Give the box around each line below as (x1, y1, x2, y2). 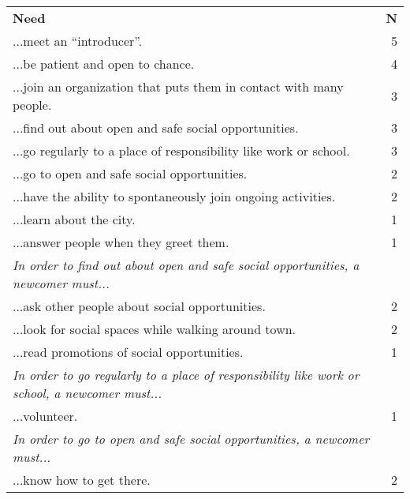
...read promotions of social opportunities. (13, 343, 244, 361)
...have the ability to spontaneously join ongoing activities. (13, 187, 336, 205)
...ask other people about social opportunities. (13, 297, 266, 315)
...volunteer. (13, 407, 78, 425)
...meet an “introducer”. (13, 32, 143, 50)
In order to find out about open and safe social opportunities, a (13, 256, 360, 274)
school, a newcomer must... (13, 384, 162, 402)
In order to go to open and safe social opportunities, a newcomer (13, 430, 370, 448)
